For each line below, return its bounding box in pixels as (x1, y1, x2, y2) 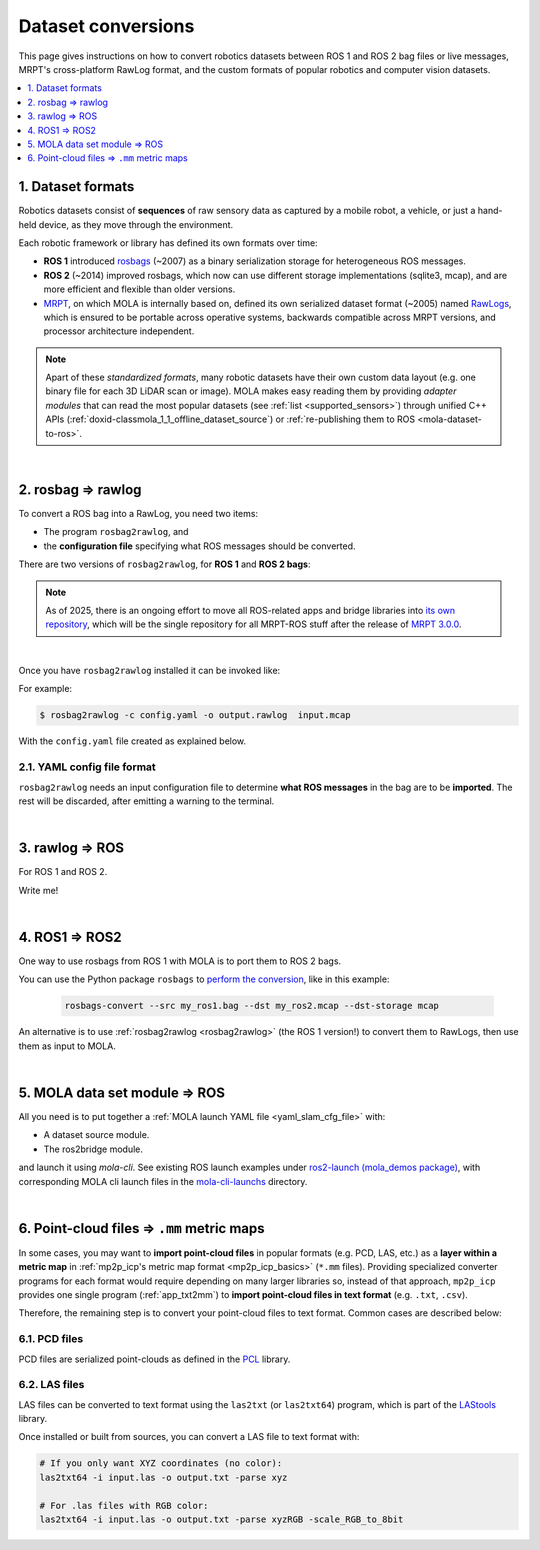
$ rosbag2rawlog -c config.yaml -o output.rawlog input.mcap (39, 710, 351, 721)
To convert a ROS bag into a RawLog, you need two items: (18, 507, 259, 519)
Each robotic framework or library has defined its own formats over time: (18, 236, 319, 249)
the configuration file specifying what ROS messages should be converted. (43, 540, 356, 552)
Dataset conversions (18, 15, 195, 37)
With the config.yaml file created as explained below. (18, 735, 247, 747)
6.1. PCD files (18, 1332, 84, 1346)
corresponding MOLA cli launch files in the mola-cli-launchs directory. (18, 1175, 308, 1187)
